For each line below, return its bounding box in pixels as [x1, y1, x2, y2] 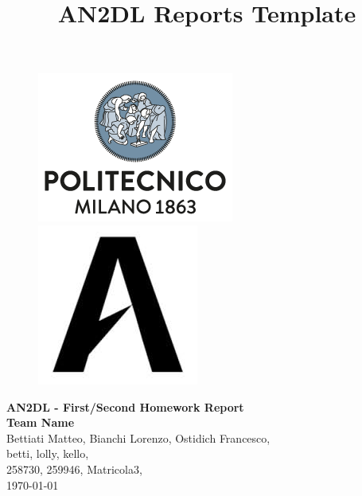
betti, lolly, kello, [6, 445, 89, 462]
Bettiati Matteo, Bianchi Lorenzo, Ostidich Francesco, [6, 429, 271, 446]
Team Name [6, 414, 75, 431]
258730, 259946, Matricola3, [6, 460, 142, 477]
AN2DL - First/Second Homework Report [6, 398, 244, 415]
